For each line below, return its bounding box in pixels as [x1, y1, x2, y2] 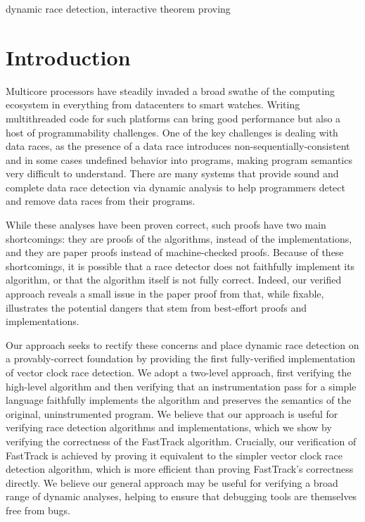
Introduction [6, 42, 131, 71]
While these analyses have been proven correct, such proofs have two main [6, 217, 326, 232]
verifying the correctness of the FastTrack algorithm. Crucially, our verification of [6, 433, 357, 448]
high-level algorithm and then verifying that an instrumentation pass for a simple [6, 378, 357, 393]
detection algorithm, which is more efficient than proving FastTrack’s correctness [6, 461, 354, 476]
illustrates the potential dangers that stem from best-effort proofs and [6, 300, 307, 314]
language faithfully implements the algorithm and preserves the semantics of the [6, 393, 352, 407]
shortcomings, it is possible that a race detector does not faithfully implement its [6, 258, 355, 273]
